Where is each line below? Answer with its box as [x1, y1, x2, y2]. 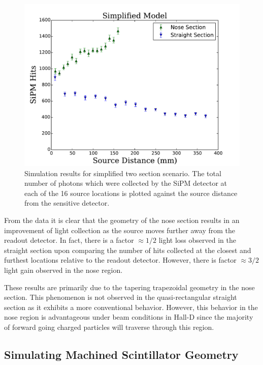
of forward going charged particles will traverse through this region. [4, 321, 214, 332]
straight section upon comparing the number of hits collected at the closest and [4, 244, 251, 255]
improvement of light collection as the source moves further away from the [4, 224, 235, 235]
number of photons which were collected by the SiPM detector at [24, 178, 227, 188]
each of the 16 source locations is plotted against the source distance [24, 187, 238, 198]
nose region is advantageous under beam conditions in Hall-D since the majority [4, 312, 253, 322]
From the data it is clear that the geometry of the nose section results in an [4, 214, 240, 225]
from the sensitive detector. [24, 198, 110, 208]
